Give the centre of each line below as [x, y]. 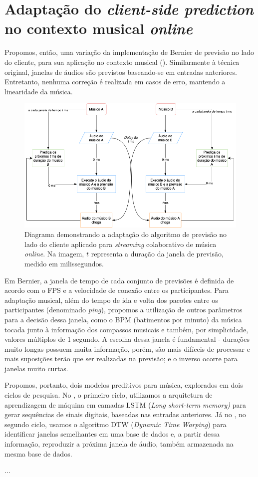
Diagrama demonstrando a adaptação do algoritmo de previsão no [126, 234]
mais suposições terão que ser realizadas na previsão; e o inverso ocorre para [121, 358]
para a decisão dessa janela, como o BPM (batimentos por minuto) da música [123, 319]
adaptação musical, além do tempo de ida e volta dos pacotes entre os [111, 300]
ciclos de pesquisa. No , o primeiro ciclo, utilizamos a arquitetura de [109, 395]
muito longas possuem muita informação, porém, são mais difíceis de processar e [127, 349]
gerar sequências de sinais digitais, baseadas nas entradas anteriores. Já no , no [125, 414]
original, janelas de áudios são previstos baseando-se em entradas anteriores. [121, 72]
